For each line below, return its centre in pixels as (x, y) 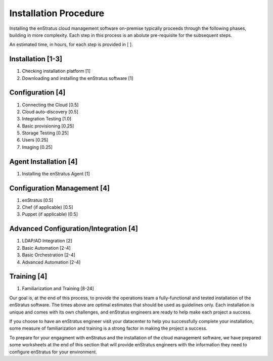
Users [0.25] (35, 140)
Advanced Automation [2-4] (51, 262)
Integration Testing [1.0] (47, 119)
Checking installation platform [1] (56, 71)
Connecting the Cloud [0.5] (50, 105)
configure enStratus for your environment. (53, 352)
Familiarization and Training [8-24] (58, 289)
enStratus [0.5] (38, 200)
